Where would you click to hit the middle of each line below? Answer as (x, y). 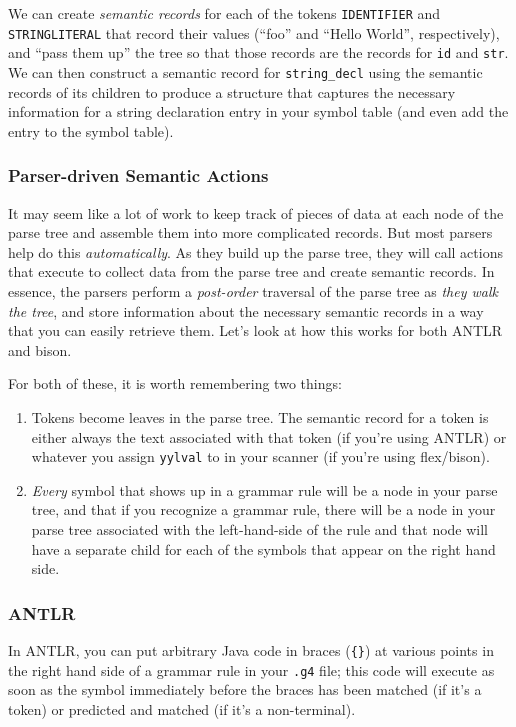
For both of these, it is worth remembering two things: (175, 383)
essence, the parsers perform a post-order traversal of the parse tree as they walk (253, 291)
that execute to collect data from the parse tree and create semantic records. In (251, 271)
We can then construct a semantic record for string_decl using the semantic (245, 71)
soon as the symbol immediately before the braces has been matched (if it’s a (245, 689)
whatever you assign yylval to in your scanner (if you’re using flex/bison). (260, 456)
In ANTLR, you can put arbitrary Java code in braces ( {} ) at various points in (251, 650)
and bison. (40, 349)
